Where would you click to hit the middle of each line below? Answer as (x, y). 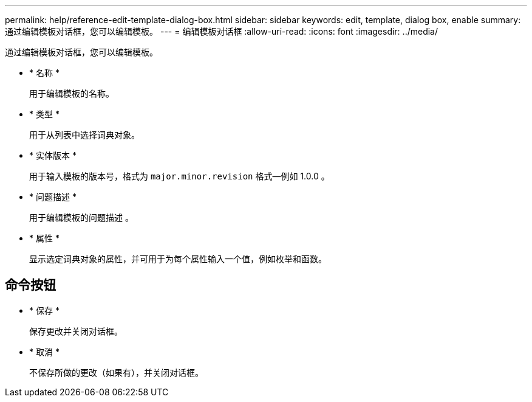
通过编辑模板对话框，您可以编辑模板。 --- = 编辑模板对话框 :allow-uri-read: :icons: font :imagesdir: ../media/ (222, 31)
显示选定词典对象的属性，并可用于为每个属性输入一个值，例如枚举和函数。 (178, 259)
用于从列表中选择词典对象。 (84, 135)
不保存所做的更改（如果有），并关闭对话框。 (116, 372)
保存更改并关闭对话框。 (76, 331)
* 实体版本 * (53, 155)
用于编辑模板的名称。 (72, 93)
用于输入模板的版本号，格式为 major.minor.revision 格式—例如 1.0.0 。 (179, 176)
